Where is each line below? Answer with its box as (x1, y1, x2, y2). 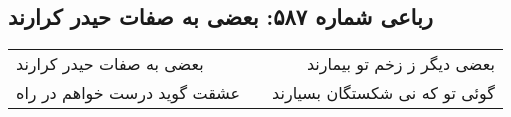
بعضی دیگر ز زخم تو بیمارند (306, 52, 495, 76)
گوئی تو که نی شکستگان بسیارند (272, 81, 495, 105)
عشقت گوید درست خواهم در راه (16, 81, 241, 105)
